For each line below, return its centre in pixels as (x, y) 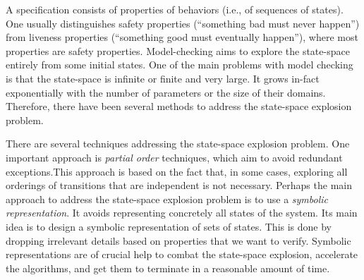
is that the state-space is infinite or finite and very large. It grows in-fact (163, 78)
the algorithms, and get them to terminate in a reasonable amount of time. (168, 268)
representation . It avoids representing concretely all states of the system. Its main (182, 213)
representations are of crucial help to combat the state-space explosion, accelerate (182, 254)
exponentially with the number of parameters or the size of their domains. (166, 92)
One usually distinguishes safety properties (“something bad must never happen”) (183, 23)
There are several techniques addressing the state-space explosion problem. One (178, 144)
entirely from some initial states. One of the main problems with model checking (180, 65)
